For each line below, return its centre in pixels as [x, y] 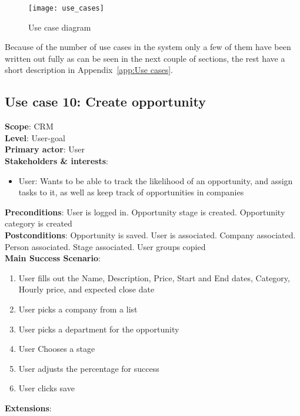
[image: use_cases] [66, 8]
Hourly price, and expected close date [86, 289]
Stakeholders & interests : [56, 161]
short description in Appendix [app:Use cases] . [89, 70]
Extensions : [28, 407]
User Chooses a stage [57, 349]
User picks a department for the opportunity [99, 329]
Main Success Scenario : [53, 258]
